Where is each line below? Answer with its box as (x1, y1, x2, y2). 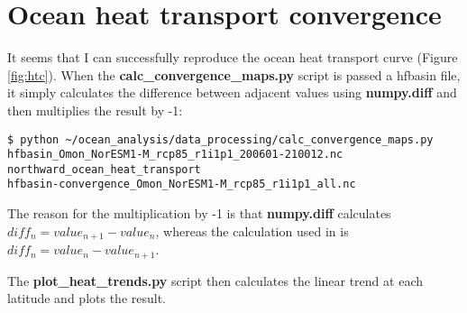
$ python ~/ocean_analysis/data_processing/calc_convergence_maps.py (7, 133, 434, 146)
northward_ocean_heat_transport (7, 162, 201, 176)
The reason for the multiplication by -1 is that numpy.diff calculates (7, 204, 391, 223)
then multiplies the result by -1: (7, 100, 183, 119)
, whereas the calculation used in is (155, 221, 349, 240)
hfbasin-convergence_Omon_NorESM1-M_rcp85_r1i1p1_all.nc (7, 178, 356, 191)
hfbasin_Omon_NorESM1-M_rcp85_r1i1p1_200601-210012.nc (7, 148, 343, 161)
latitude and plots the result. (7, 289, 166, 308)
